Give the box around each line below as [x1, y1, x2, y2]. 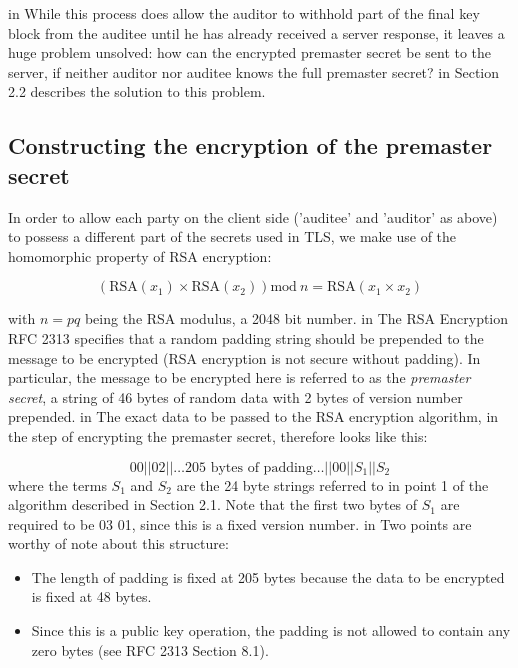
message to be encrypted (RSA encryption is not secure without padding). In [8, 347, 481, 368]
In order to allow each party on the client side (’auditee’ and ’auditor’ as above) [8, 206, 498, 227]
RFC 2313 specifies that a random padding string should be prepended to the [8, 327, 484, 348]
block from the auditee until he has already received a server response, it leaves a [8, 22, 505, 43]
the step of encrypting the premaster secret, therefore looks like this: [8, 425, 428, 446]
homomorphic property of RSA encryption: [8, 245, 272, 266]
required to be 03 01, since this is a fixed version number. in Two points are [8, 513, 472, 534]
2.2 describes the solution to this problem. [8, 81, 266, 102]
